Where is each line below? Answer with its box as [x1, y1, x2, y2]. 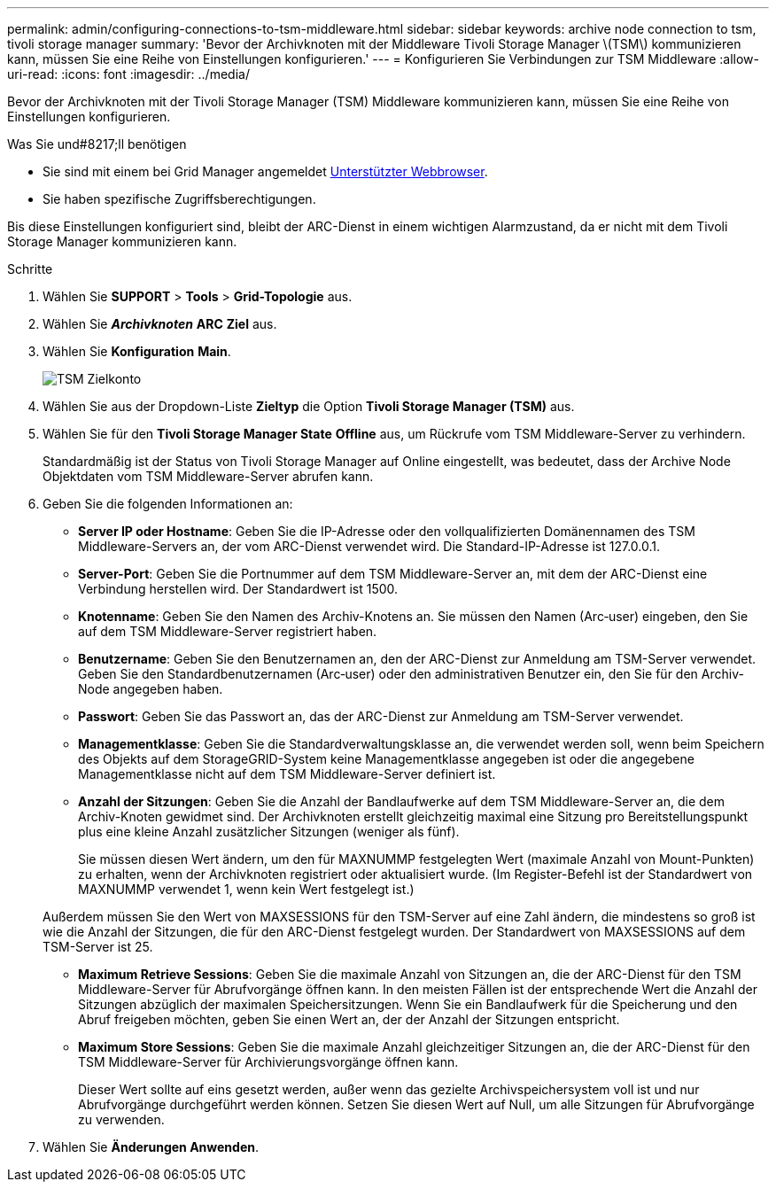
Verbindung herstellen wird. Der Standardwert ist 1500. [78, 581, 399, 596]
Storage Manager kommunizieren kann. [7, 234, 237, 249]
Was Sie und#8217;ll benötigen [7, 136, 187, 152]
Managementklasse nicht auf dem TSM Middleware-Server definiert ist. [78, 766, 496, 781]
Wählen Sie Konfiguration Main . [43, 344, 231, 359]
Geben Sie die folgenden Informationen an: [43, 496, 293, 511]
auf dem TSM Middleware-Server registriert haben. [78, 624, 377, 639]
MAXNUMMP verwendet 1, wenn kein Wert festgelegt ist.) [78, 882, 415, 897]
